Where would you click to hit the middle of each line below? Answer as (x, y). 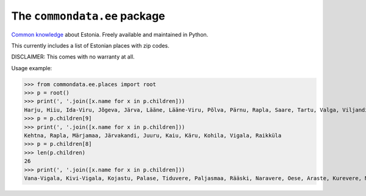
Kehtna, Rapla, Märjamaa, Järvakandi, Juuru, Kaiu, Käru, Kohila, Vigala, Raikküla (153, 136)
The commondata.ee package (88, 16)
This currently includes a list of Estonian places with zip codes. (91, 45)
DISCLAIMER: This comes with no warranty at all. (73, 57)
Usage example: (32, 68)
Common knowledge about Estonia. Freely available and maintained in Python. (110, 34)
